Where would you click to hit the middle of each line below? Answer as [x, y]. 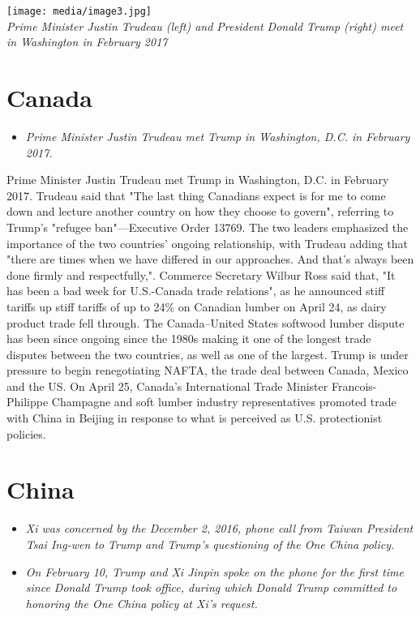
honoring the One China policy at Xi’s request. [141, 603]
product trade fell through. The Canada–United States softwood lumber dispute [206, 322]
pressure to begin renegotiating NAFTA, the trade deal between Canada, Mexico [208, 370]
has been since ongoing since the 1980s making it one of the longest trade [189, 338]
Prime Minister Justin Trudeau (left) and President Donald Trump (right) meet [205, 26]
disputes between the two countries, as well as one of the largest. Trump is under [208, 354]
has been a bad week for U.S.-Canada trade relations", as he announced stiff [196, 291]
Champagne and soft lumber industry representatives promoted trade [224, 402]
